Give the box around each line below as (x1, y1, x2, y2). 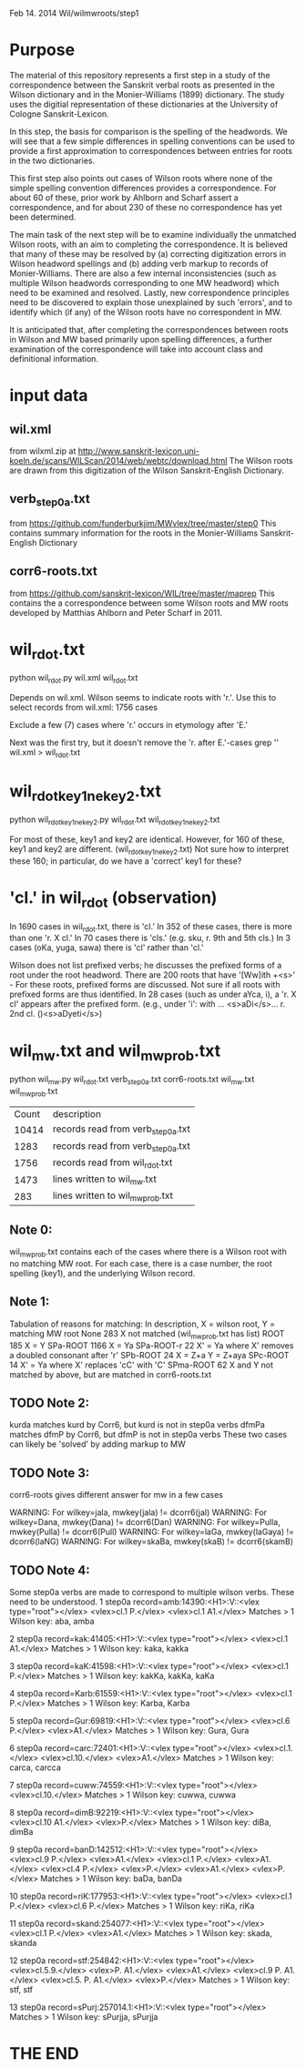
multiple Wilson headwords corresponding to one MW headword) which (9, 277, 280, 288)
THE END (9, 2043, 79, 2064)
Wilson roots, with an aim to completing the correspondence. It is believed (9, 239, 289, 250)
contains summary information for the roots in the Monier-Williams (9, 527, 259, 538)
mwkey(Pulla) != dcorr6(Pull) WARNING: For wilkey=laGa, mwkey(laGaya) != (9, 1526, 294, 1538)
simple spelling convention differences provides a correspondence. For (9, 182, 277, 193)
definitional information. (9, 353, 98, 364)
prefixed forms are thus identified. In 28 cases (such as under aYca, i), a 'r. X (9, 988, 297, 1000)
